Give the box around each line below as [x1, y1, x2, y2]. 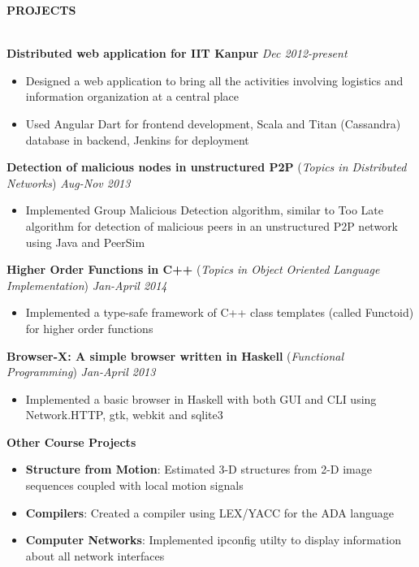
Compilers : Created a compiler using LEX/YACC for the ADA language [25, 504, 395, 521]
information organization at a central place [25, 88, 240, 105]
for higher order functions [25, 319, 153, 336]
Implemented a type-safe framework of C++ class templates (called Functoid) [25, 304, 414, 321]
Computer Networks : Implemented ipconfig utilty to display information [25, 531, 401, 548]
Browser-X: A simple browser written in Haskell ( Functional [6, 347, 344, 364]
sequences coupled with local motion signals [25, 477, 244, 494]
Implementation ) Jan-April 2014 [6, 276, 167, 293]
